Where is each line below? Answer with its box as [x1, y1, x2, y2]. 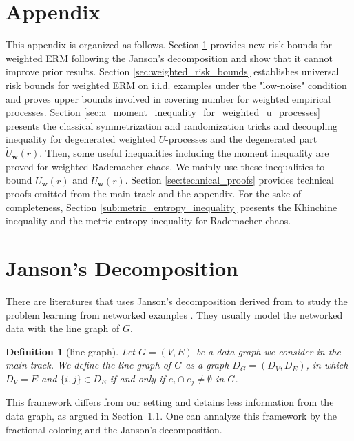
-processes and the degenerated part [165, 132, 317, 146]
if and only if [110, 371, 165, 385]
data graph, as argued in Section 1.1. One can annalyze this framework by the [6, 409, 337, 423]
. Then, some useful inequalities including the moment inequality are [39, 146, 329, 160]
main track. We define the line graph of [6, 357, 171, 372]
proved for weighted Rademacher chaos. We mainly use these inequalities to [6, 159, 325, 173]
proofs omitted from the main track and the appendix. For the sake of [6, 186, 302, 201]
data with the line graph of [6, 321, 120, 335]
